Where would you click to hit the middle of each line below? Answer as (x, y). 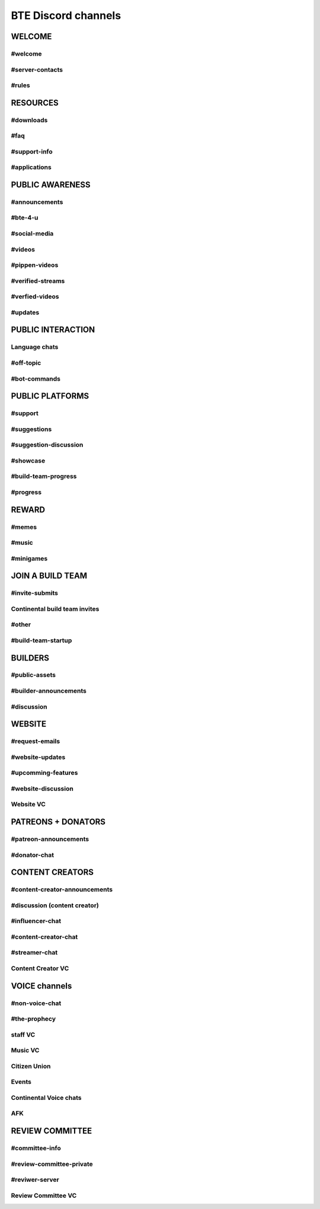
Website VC (28, 805)
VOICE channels (41, 986)
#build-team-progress (44, 476)
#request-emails (36, 741)
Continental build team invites (55, 609)
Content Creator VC (40, 968)
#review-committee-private (52, 1164)
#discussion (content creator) (55, 905)
